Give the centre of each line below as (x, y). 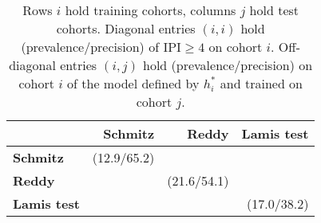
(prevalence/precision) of (90, 47)
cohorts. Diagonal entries (126, 28)
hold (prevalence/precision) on (228, 65)
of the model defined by (133, 83)
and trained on (261, 83)
